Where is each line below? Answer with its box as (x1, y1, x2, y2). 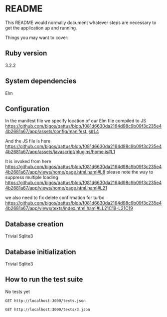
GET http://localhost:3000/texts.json (5, 298, 86, 303)
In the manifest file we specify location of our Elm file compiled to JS (5, 118, 146, 124)
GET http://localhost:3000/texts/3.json (5, 307, 91, 312)
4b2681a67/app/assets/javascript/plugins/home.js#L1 (5, 148, 116, 155)
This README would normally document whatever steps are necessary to (5, 19, 157, 25)
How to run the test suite (5, 275, 83, 284)
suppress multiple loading (5, 174, 58, 180)
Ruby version (5, 49, 47, 57)
